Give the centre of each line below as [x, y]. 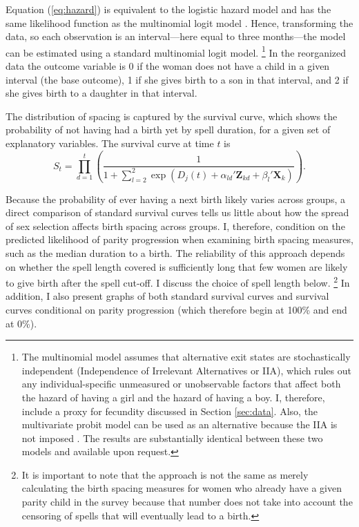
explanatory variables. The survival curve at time [110, 143]
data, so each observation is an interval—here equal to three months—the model [176, 36]
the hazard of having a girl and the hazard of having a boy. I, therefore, [173, 397]
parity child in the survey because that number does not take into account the [187, 502]
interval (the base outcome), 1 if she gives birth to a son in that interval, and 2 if [177, 79]
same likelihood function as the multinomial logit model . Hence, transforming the [179, 22]
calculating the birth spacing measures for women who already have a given [182, 488]
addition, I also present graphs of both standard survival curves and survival [167, 296]
